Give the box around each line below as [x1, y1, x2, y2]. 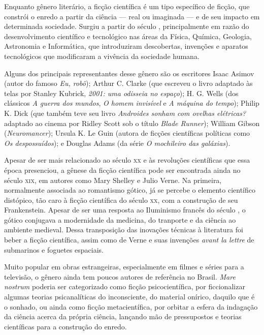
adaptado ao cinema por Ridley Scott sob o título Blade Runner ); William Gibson [4, 117, 260, 128]
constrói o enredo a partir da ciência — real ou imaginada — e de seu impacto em [4, 11, 260, 21]
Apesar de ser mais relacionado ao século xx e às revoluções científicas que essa [4, 155, 250, 165]
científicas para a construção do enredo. [4, 321, 127, 331]
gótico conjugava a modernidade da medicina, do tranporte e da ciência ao [4, 214, 236, 225]
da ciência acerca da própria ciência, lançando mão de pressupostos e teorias [4, 311, 242, 322]
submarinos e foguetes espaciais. [4, 244, 104, 255]
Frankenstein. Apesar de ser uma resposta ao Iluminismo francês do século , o [4, 204, 246, 215]
